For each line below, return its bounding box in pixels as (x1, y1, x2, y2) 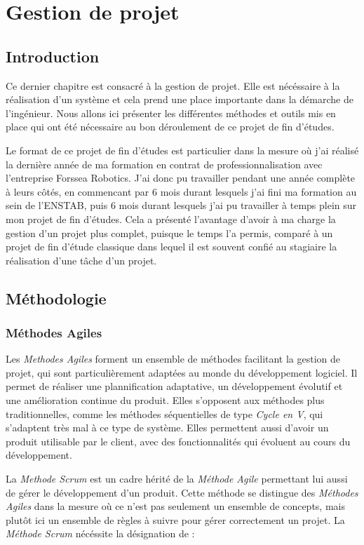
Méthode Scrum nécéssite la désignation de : (6, 526, 195, 541)
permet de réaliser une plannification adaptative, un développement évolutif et (6, 379, 343, 393)
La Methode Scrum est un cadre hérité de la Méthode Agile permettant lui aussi (6, 471, 348, 486)
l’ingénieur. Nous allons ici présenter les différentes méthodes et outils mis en (6, 105, 336, 120)
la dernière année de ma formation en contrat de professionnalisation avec (6, 156, 323, 171)
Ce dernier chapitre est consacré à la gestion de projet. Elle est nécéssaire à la (6, 78, 340, 93)
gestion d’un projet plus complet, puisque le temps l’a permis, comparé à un (6, 225, 333, 240)
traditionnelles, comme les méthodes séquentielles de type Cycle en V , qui (6, 406, 323, 421)
